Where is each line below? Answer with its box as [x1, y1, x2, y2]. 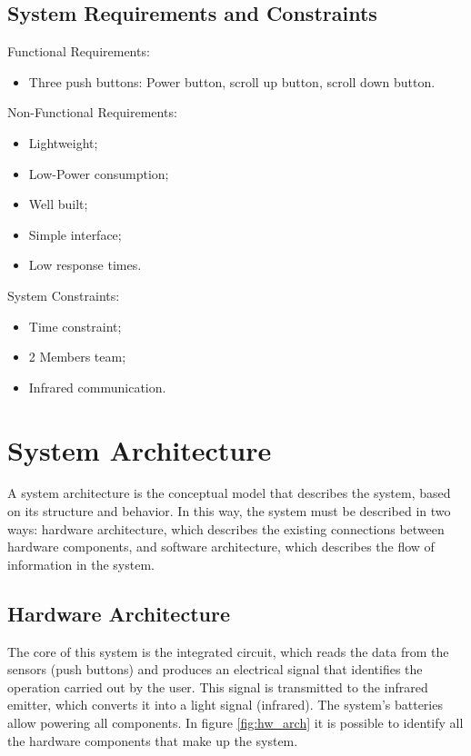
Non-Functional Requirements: [7, 103, 177, 122]
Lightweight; [28, 133, 98, 152]
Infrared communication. [28, 377, 166, 396]
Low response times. [28, 255, 142, 274]
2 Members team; [28, 347, 126, 366]
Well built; [28, 194, 88, 214]
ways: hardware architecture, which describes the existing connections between [7, 519, 445, 538]
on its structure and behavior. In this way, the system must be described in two [7, 502, 451, 521]
